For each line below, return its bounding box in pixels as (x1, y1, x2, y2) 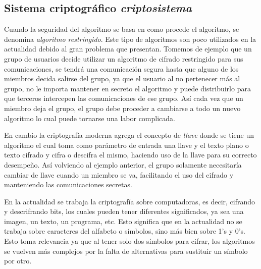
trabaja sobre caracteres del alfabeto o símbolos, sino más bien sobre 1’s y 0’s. (4, 226, 246, 236)
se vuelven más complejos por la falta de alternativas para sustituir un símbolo (4, 245, 248, 256)
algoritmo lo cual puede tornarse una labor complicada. (4, 113, 175, 123)
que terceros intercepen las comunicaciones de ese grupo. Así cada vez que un (4, 93, 243, 103)
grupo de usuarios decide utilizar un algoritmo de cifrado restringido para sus (4, 53, 243, 64)
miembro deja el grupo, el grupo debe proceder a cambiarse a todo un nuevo (4, 102, 241, 113)
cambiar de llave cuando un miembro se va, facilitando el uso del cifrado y (4, 169, 234, 180)
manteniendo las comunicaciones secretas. (4, 179, 132, 190)
